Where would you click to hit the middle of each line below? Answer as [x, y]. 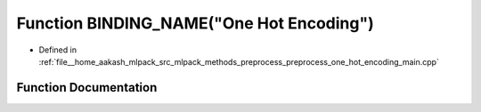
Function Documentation [87, 88]
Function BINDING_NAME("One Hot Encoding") [195, 23]
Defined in [58, 50]
